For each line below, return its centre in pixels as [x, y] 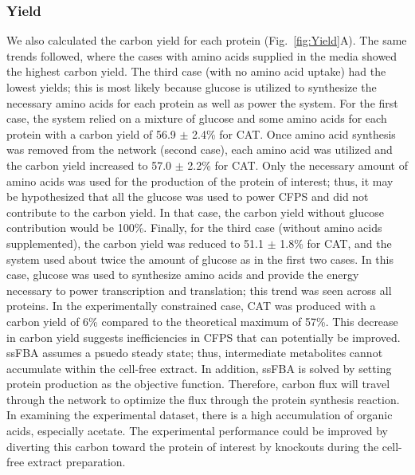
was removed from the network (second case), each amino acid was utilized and [200, 149]
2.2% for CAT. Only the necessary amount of [298, 165]
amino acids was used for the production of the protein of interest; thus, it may [200, 181]
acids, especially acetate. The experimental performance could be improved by [198, 431]
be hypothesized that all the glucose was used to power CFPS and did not [188, 196]
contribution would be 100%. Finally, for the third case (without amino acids [194, 228]
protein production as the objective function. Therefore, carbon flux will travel [198, 384]
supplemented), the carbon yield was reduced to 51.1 [135, 243]
